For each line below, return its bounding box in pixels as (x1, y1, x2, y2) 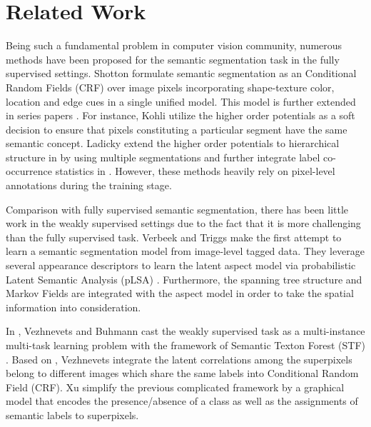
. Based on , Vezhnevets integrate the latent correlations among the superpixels (6, 351, 352, 366)
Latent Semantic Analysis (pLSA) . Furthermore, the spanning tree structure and (6, 271, 362, 286)
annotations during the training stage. (6, 178, 172, 193)
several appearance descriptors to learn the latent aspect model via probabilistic (6, 258, 356, 273)
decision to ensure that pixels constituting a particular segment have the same (6, 121, 347, 136)
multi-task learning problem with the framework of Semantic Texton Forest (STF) (6, 338, 365, 352)
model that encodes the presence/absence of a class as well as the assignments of (6, 393, 358, 408)
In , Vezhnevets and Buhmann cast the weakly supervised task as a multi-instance (6, 323, 365, 338)
